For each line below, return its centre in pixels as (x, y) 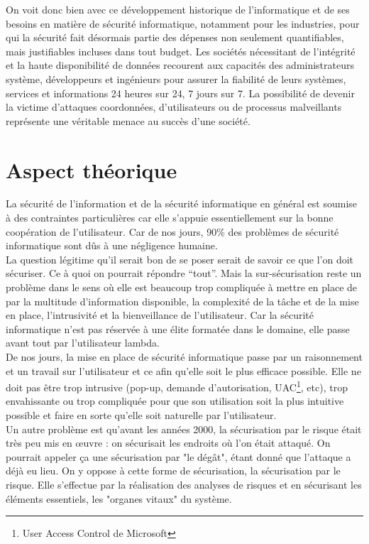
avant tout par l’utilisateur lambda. (83, 343)
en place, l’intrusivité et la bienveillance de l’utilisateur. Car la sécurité (160, 315)
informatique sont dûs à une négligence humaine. (112, 245)
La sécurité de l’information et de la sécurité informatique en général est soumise (182, 203)
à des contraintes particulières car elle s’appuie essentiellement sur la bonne (170, 218)
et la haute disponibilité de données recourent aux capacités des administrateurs (180, 65)
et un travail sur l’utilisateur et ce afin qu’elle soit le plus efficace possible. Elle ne (183, 370)
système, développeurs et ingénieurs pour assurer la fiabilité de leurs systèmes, (176, 78)
